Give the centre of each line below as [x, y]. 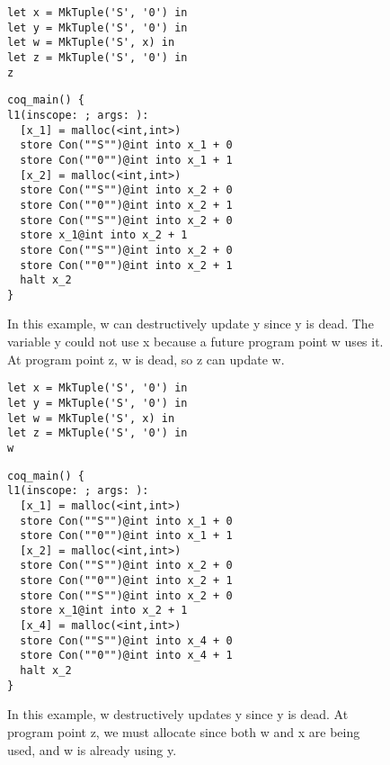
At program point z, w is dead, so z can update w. [146, 359]
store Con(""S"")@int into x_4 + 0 [126, 640]
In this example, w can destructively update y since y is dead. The [191, 324]
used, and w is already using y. [92, 749]
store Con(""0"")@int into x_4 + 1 [126, 656]
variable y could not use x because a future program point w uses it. [195, 342]
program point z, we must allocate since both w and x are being [184, 731]
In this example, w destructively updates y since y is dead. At [178, 714]
